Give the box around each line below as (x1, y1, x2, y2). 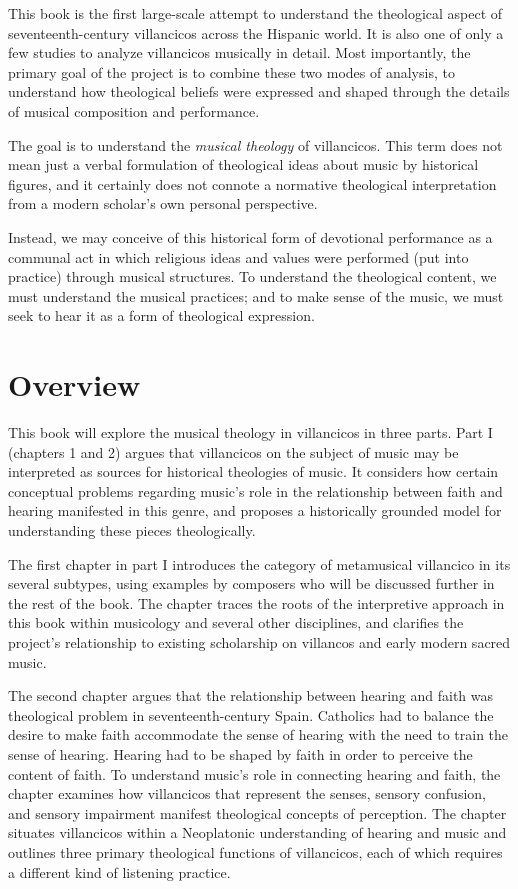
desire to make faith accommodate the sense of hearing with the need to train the (8, 724, 509, 745)
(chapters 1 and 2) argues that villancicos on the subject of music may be (8, 441, 459, 462)
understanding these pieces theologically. (8, 520, 256, 540)
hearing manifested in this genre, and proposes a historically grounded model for (8, 500, 502, 521)
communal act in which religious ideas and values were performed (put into (8, 246, 469, 267)
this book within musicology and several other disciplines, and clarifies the (8, 612, 464, 633)
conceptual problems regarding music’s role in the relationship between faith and (8, 480, 503, 501)
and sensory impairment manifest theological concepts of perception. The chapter (8, 802, 507, 823)
